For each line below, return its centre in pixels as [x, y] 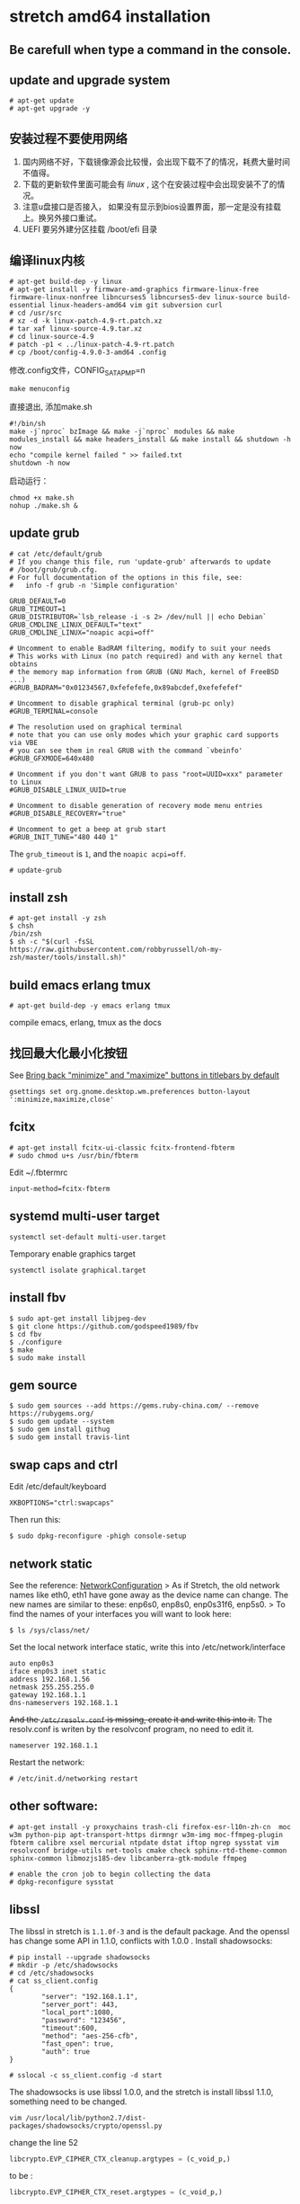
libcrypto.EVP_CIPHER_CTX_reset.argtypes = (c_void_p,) [116, 2192]
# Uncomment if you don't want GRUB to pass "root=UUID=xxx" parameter [146, 774]
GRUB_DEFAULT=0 [38, 601]
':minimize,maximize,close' [62, 1100]
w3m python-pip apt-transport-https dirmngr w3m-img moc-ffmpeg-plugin [146, 1835]
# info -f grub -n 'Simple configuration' [94, 585]
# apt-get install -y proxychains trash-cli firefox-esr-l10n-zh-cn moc [150, 1826]
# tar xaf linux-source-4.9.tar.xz [76, 329]
